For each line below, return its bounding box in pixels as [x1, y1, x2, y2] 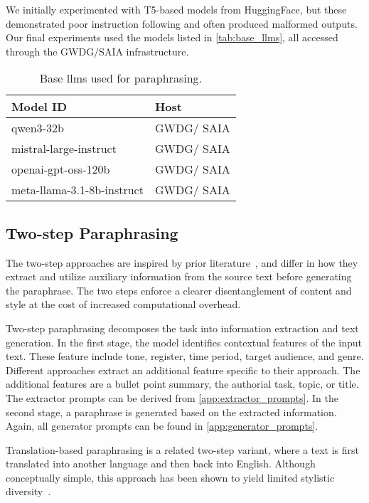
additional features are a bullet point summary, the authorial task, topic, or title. [6, 376, 359, 391]
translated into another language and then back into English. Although [6, 456, 316, 471]
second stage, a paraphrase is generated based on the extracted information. [6, 404, 337, 419]
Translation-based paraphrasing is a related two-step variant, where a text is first [6, 442, 360, 457]
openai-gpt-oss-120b [11, 161, 110, 178]
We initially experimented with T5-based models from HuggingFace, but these [6, 2, 347, 16]
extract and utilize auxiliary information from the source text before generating [6, 269, 352, 284]
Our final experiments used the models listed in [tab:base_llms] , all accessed [6, 30, 338, 45]
